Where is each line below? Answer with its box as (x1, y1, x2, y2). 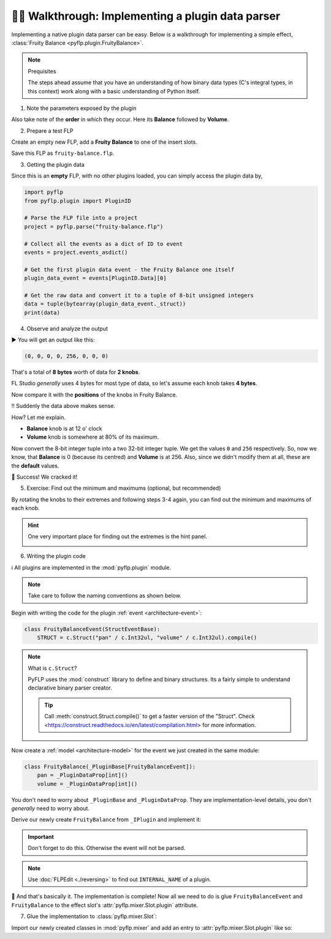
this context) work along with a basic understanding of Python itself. (28, 87, 200, 95)
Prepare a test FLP (26, 127, 74, 135)
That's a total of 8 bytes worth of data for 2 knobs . (11, 369, 140, 376)
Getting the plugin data (26, 160, 85, 168)
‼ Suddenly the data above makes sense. (11, 403, 116, 410)
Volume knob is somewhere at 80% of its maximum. (26, 433, 159, 441)
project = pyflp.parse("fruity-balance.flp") (24, 223, 164, 230)
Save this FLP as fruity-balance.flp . (11, 149, 115, 157)
